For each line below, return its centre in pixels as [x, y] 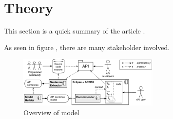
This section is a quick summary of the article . [75, 31]
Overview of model [51, 112]
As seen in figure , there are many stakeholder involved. [87, 47]
